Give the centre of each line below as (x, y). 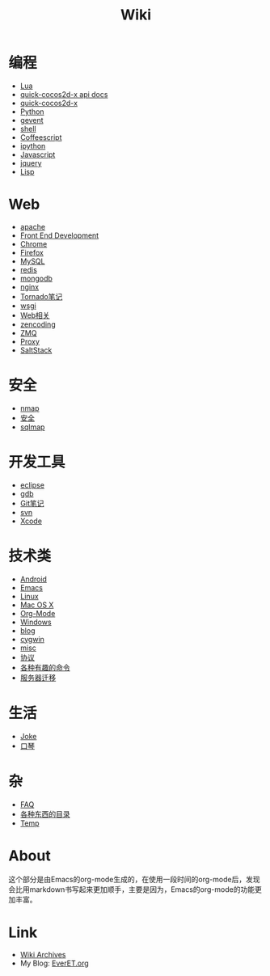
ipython (33, 146)
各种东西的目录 (45, 813)
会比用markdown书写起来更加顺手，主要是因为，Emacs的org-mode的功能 (132, 889)
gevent (32, 120)
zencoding (38, 324)
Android (33, 579)
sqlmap (32, 427)
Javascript (38, 154)
